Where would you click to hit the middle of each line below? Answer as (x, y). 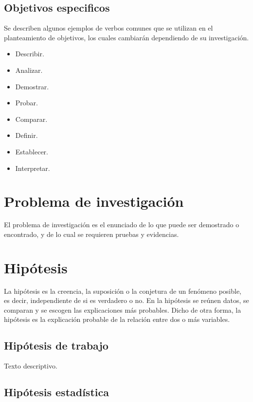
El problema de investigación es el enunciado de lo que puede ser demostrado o (122, 225)
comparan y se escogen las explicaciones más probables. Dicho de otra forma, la (123, 310)
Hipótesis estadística (56, 392)
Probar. (27, 103)
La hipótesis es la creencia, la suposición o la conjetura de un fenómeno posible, (123, 291)
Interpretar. (33, 168)
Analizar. (29, 70)
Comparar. (31, 119)
